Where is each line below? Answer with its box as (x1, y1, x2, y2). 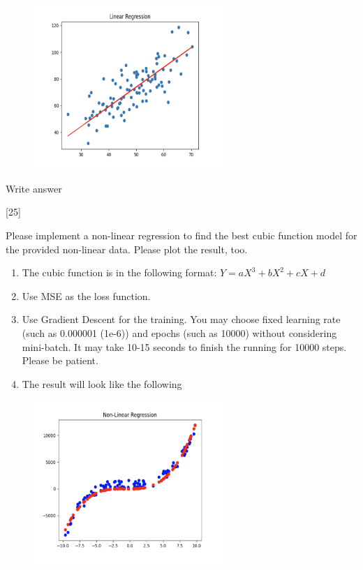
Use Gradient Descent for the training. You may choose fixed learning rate (22, 312, 341, 327)
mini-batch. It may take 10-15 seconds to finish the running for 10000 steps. (22, 339, 347, 354)
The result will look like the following (22, 376, 182, 391)
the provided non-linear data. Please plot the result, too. (6, 241, 248, 256)
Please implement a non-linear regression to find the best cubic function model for (6, 228, 357, 242)
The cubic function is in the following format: (22, 265, 217, 280)
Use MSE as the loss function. (22, 288, 151, 303)
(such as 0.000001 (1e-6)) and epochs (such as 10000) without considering (22, 325, 337, 340)
